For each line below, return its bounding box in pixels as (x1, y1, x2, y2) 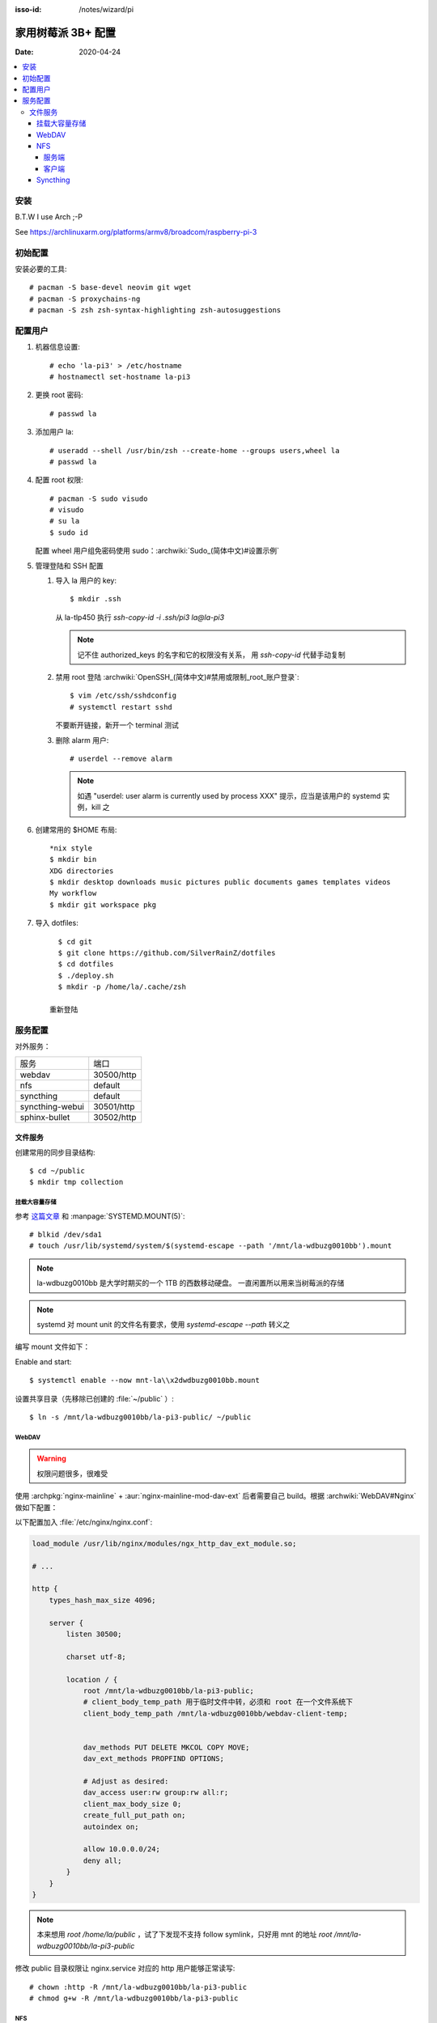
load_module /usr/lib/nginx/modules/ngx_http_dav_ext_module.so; (32, 1538, 297, 1548)
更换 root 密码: (35, 390, 84, 400)
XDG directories (49, 866, 114, 876)
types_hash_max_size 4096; (49, 1595, 157, 1605)
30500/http (93, 1069, 137, 1080)
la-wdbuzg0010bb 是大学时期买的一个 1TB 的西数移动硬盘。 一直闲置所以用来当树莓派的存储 (36, 1279, 345, 1288)
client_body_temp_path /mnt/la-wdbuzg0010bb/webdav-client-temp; (83, 1708, 348, 1718)
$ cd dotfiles (57, 960, 114, 969)
